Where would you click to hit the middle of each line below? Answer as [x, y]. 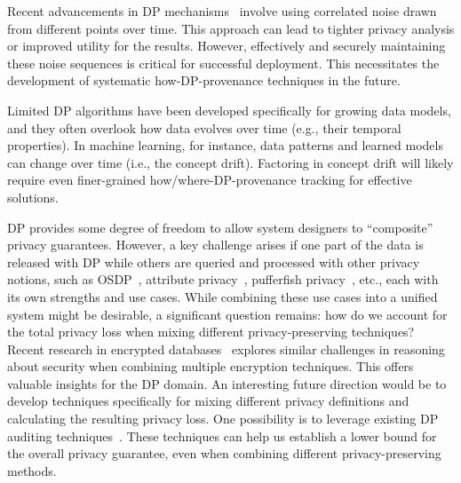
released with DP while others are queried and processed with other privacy [214, 261]
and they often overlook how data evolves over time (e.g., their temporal [204, 127]
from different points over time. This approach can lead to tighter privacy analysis [231, 28]
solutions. [33, 197]
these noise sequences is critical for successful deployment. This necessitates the [223, 63]
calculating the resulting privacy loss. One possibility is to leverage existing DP [223, 419]
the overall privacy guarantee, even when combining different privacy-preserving [224, 453]
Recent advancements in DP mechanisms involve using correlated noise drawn [222, 11]
